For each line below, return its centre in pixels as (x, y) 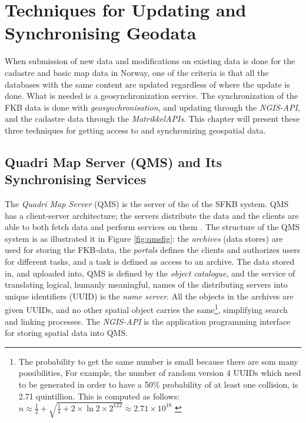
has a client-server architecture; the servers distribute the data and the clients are (152, 215)
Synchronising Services (76, 179)
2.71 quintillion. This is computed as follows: (99, 396)
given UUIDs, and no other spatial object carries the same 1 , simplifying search (146, 309)
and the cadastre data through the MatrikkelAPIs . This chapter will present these (152, 119)
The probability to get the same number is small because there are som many (158, 361)
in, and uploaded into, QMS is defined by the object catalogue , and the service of (150, 273)
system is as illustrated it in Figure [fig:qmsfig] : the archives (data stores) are (144, 238)
